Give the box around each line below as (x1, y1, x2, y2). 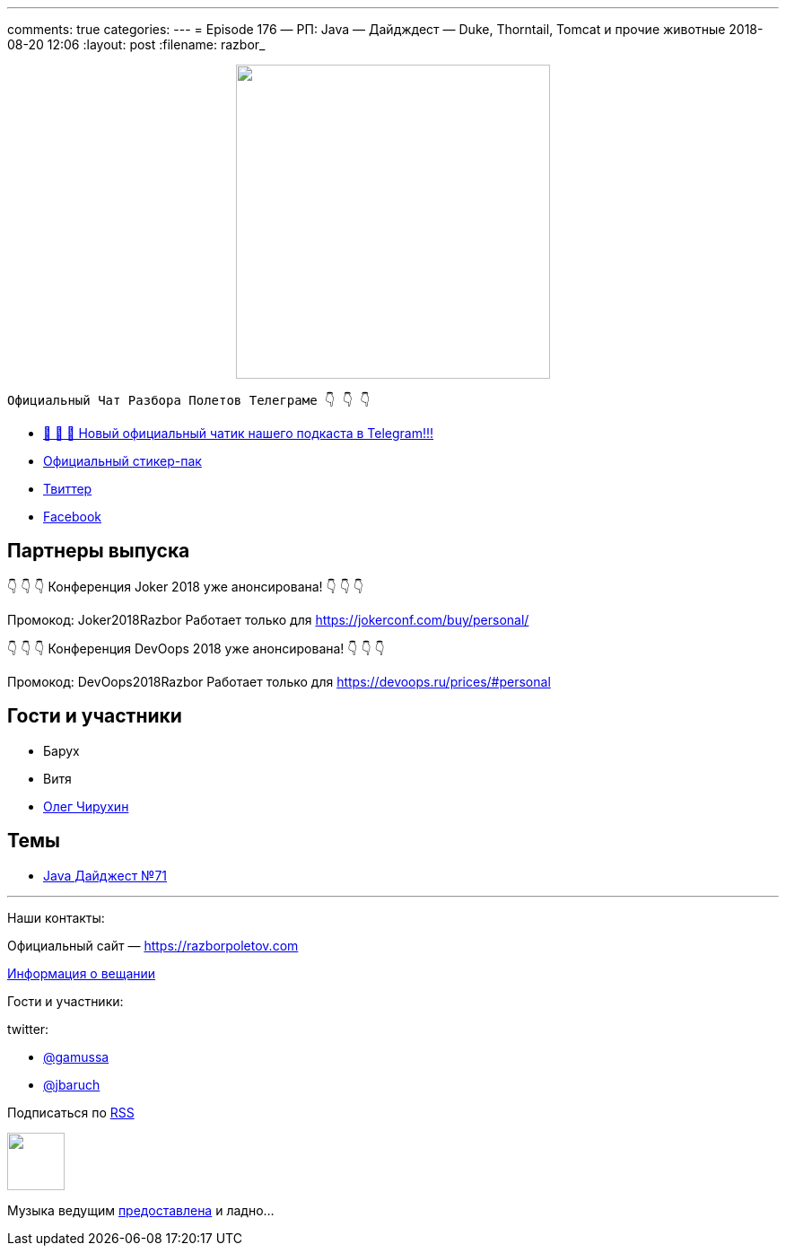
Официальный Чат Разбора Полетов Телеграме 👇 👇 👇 (7, 393, 371, 407)
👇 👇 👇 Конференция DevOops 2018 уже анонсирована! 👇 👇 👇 (7, 640, 385, 656)
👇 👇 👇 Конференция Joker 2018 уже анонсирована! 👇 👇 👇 (7, 578, 364, 594)
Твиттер (43, 481, 92, 496)
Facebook (43, 509, 101, 524)
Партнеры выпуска (7, 539, 190, 563)
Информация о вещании (7, 965, 156, 981)
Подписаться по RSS (7, 1104, 135, 1120)
